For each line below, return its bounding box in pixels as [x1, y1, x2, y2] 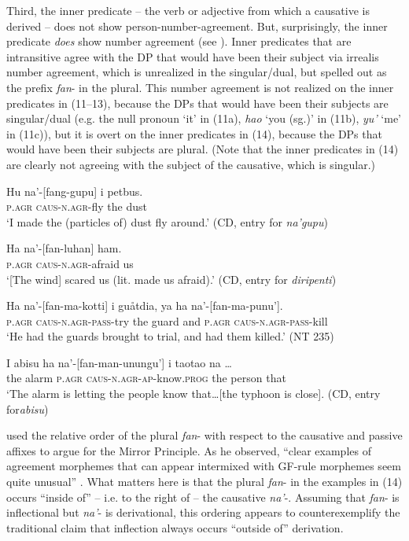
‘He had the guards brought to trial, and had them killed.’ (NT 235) [6, 328, 334, 344]
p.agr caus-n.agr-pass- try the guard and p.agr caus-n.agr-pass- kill [6, 312, 328, 329]
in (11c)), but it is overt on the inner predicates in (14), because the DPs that [6, 125, 382, 142]
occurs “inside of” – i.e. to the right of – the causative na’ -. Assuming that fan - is [6, 488, 400, 505]
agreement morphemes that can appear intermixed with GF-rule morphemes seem [6, 458, 401, 474]
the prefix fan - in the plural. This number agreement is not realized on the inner [6, 79, 394, 95]
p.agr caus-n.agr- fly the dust [6, 198, 147, 215]
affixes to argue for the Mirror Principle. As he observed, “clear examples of [6, 442, 371, 458]
